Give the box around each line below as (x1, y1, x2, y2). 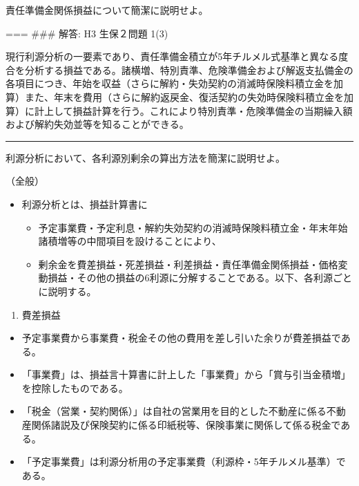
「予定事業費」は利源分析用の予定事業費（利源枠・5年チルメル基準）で (21, 454, 346, 469)
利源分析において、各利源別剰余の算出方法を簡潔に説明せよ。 (6, 150, 285, 165)
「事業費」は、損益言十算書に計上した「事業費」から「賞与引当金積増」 (21, 367, 351, 382)
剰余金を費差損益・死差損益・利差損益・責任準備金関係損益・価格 (38, 256, 338, 271)
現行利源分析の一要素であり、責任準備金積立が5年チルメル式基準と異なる (6, 49, 339, 64)
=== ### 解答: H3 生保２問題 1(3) (6, 26, 168, 40)
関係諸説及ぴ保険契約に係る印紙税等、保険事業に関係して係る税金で (31, 418, 341, 432)
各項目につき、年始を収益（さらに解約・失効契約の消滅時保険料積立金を (6, 76, 334, 91)
